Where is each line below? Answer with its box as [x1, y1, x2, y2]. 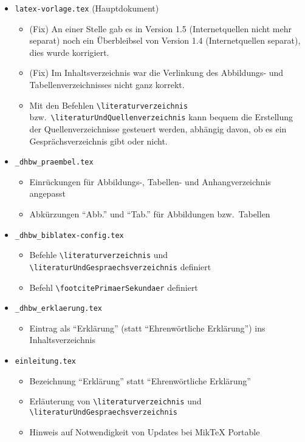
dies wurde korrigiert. [29, 46, 109, 58]
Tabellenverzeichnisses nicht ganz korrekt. [29, 78, 185, 91]
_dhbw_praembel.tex [15, 158, 94, 167]
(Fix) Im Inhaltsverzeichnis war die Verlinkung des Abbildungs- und [29, 66, 284, 79]
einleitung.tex [15, 357, 77, 366]
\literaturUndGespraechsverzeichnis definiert [29, 260, 211, 273]
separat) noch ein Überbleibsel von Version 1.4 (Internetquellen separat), [29, 34, 301, 47]
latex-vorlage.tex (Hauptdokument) [15, 2, 159, 14]
